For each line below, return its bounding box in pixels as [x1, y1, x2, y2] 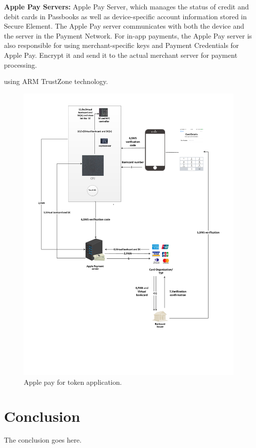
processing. [4, 59, 37, 70]
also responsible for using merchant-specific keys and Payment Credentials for [4, 40, 239, 50]
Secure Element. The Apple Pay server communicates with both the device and [4, 21, 244, 31]
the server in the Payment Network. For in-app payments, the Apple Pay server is [4, 30, 252, 41]
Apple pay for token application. [24, 377, 122, 387]
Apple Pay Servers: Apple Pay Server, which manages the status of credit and [4, 1, 249, 11]
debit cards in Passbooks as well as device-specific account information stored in [4, 11, 247, 21]
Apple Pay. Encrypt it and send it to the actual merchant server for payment [4, 49, 238, 60]
